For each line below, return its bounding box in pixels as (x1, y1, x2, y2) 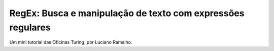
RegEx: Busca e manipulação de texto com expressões (9, 8, 245, 19)
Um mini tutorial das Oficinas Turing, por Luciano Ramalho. (9, 39, 132, 45)
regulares (9, 22, 51, 33)
